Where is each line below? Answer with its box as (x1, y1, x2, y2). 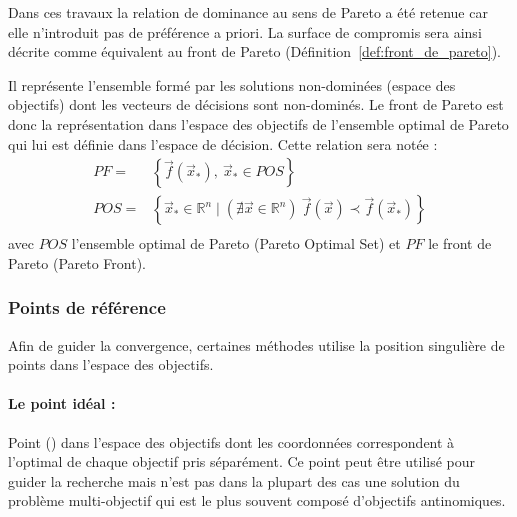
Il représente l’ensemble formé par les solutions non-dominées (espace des (8, 74, 456, 95)
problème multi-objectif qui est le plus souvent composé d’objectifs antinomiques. (8, 490, 506, 511)
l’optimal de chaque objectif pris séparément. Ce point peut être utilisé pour (8, 451, 476, 472)
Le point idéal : (8, 393, 116, 414)
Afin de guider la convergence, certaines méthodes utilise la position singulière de (8, 334, 505, 355)
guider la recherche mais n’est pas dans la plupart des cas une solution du (8, 470, 460, 491)
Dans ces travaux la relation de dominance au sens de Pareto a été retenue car (8, 2, 488, 22)
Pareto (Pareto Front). (8, 252, 146, 273)
